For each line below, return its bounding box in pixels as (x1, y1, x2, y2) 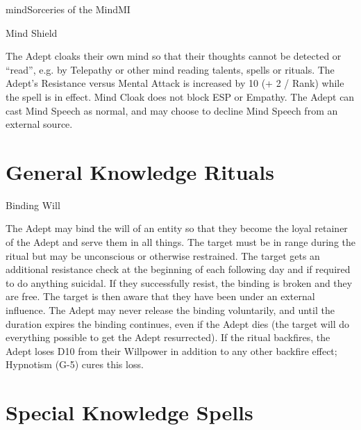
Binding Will (6, 197, 60, 212)
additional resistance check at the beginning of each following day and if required (6, 262, 351, 276)
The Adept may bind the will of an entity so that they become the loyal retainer (6, 221, 348, 235)
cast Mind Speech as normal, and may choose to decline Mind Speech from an (6, 103, 338, 117)
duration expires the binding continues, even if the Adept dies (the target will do (6, 316, 350, 331)
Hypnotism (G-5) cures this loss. (6, 357, 144, 372)
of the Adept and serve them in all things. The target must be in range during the (6, 235, 355, 249)
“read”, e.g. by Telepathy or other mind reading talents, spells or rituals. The (6, 62, 335, 76)
